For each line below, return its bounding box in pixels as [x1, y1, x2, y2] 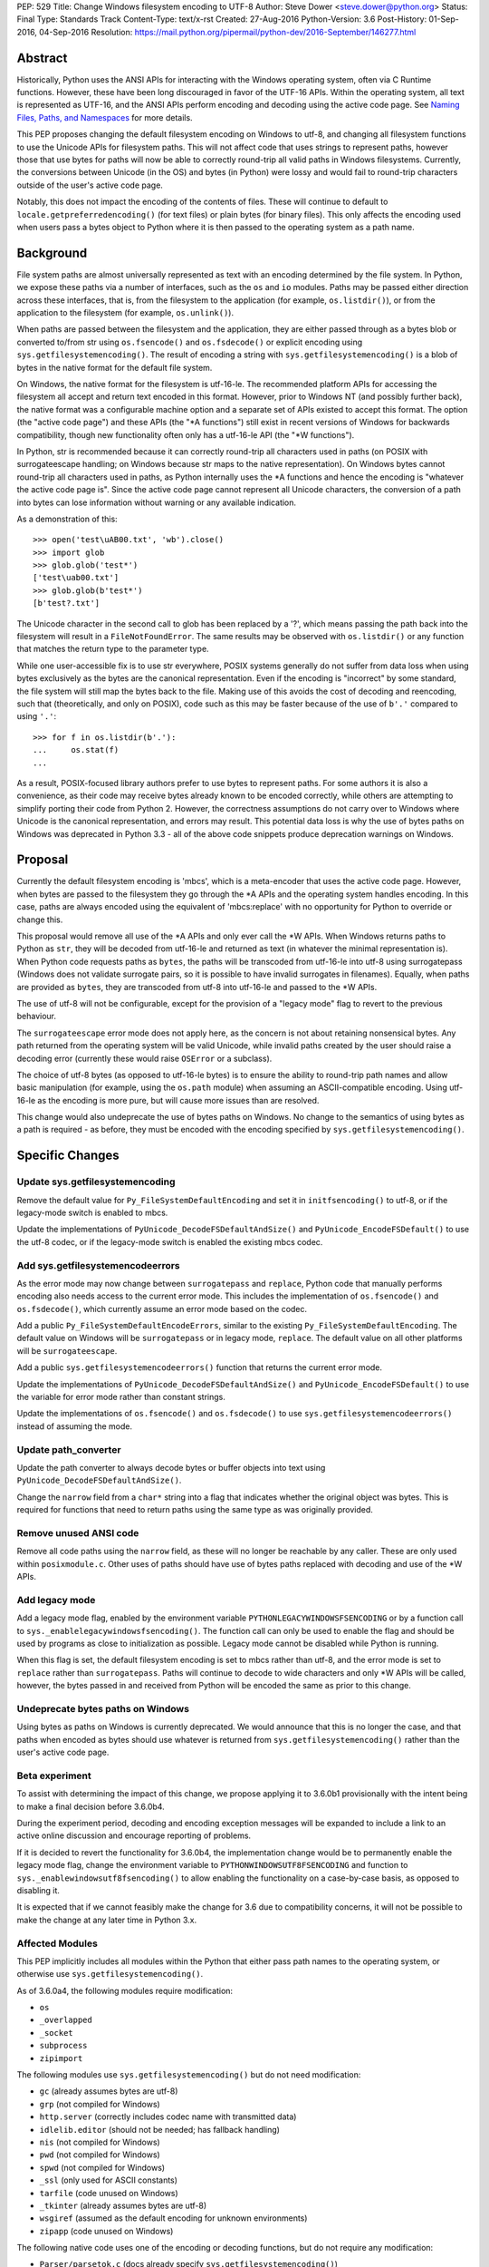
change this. [16, 914, 63, 925]
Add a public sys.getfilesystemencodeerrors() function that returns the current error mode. [16, 1362, 383, 1373]
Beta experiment [16, 1769, 91, 1782]
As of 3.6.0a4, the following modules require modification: [16, 1985, 234, 1996]
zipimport [39, 2053, 83, 2063]
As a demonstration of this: [16, 513, 118, 524]
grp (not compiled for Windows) [39, 2098, 160, 2109]
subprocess [39, 2040, 88, 2051]
